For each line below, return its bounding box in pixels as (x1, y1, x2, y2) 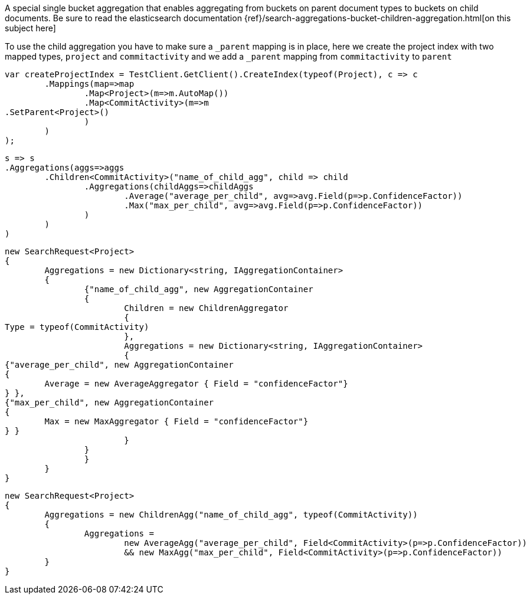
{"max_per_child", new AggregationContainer (5, 398, 214, 407)
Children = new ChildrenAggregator (124, 303, 289, 313)
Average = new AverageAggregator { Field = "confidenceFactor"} (44, 379, 348, 388)
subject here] (5, 23, 56, 33)
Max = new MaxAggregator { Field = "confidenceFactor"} (44, 417, 309, 426)
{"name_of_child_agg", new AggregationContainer (84, 284, 313, 294)
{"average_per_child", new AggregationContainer (5, 360, 234, 369)
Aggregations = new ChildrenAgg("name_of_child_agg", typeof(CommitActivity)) (44, 510, 418, 519)
